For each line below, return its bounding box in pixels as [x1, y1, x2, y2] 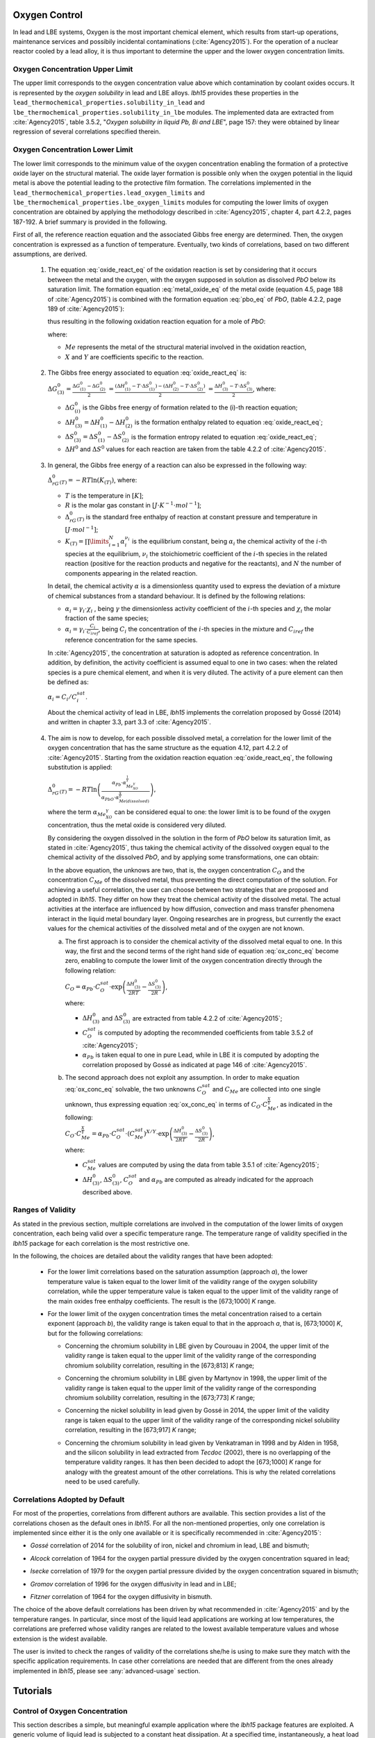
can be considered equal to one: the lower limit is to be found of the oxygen [114, 807, 331, 816]
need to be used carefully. [65, 1477, 140, 1486]
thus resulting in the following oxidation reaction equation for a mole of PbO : [47, 317, 266, 326]
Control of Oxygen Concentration [12, 1706, 128, 1716]
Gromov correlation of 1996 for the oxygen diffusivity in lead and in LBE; [30, 1579, 237, 1588]
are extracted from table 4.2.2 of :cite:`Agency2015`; [132, 1014, 283, 1022]
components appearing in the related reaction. [65, 569, 198, 577]
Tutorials [12, 1684, 52, 1696]
